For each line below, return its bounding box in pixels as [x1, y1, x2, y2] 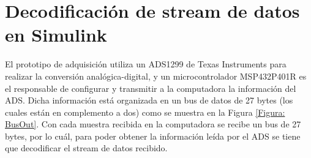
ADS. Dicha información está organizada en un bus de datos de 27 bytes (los [5, 94, 293, 107]
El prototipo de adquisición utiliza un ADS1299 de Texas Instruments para [5, 58, 287, 70]
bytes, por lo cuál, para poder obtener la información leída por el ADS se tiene [5, 129, 301, 142]
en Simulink [5, 22, 107, 47]
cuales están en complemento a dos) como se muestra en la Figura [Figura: [5, 105, 285, 118]
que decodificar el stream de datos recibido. [5, 141, 168, 154]
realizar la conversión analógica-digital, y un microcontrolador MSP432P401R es [5, 69, 307, 82]
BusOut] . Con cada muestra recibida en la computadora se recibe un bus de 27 [5, 118, 301, 130]
